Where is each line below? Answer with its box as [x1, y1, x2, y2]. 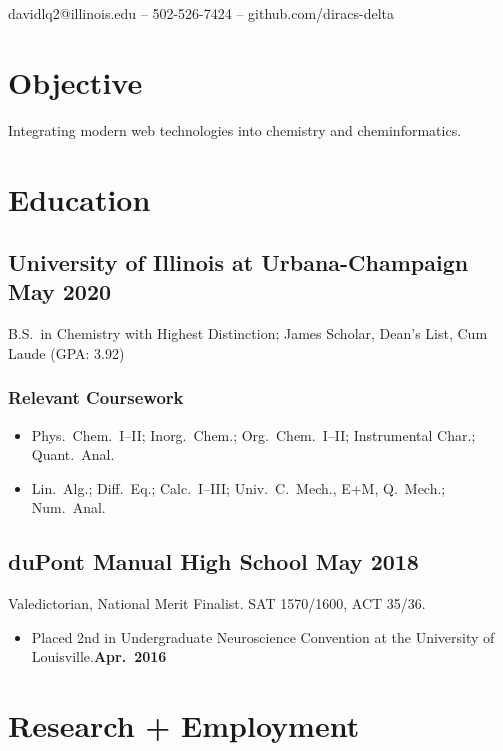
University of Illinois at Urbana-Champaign [8, 247, 469, 278]
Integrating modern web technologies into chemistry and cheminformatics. [8, 119, 462, 140]
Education [8, 178, 151, 219]
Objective [8, 61, 143, 102]
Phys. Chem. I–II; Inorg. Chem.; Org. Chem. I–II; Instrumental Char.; [31, 424, 476, 445]
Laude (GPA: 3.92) [8, 342, 125, 363]
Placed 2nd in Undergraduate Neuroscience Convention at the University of [31, 626, 495, 647]
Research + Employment [8, 705, 360, 746]
